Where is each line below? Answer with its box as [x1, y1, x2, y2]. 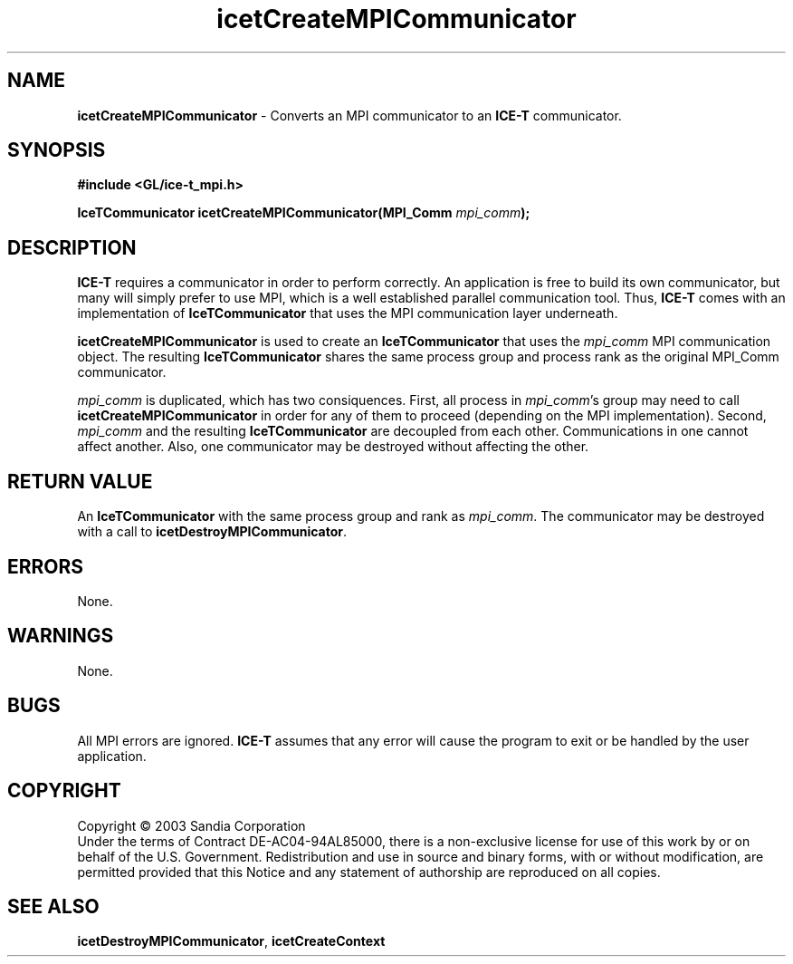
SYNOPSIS [7, 139, 106, 162]
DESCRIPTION [7, 236, 137, 259]
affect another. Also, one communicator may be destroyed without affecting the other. [77, 439, 589, 455]
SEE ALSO [7, 894, 100, 918]
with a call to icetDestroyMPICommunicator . [77, 524, 348, 540]
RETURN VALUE [7, 469, 153, 493]
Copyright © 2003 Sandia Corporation [77, 817, 306, 834]
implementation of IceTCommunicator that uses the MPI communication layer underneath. [77, 305, 618, 322]
